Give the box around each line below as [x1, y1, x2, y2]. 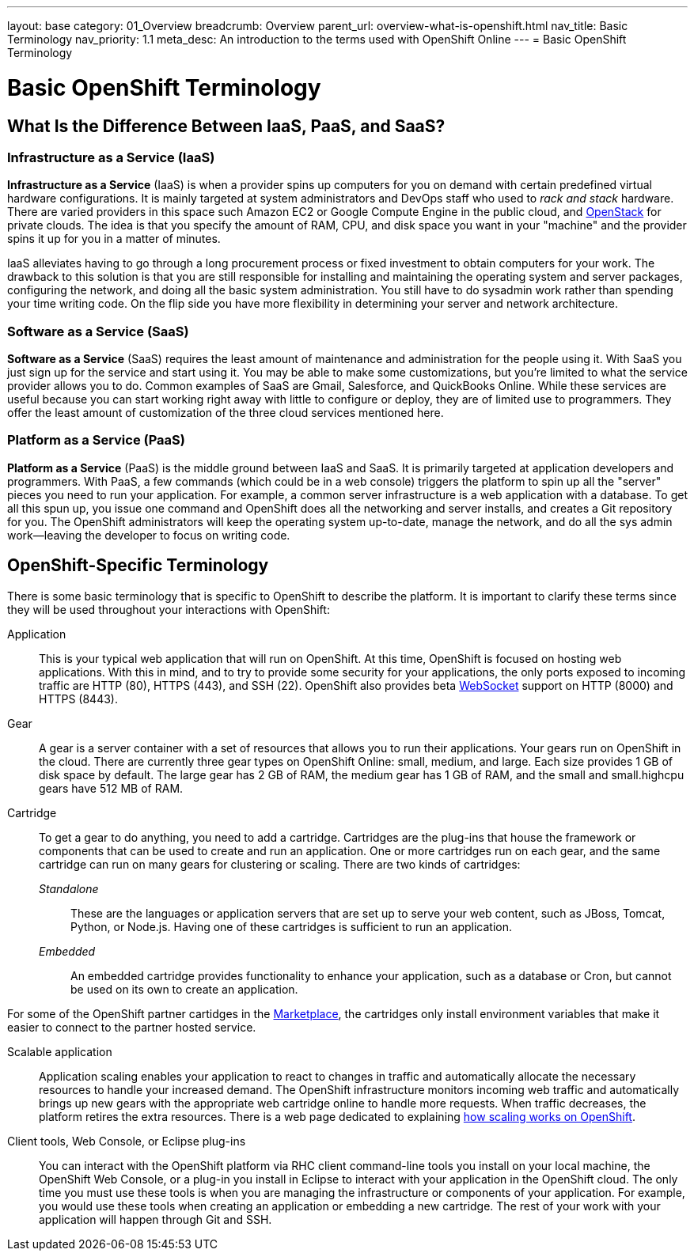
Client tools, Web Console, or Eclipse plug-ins [7, 1134, 246, 1148]
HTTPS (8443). [39, 691, 118, 706]
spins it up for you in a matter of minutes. [7, 232, 221, 246]
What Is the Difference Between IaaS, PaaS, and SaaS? [7, 115, 446, 136]
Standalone [39, 881, 99, 895]
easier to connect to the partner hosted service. [7, 1020, 256, 1034]
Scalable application [7, 1044, 112, 1058]
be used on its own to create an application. [70, 982, 298, 996]
